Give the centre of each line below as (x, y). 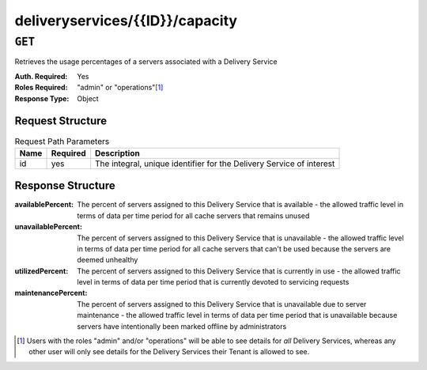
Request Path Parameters (62, 141)
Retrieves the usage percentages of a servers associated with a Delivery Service (146, 62)
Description (117, 153)
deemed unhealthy (108, 260)
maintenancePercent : (51, 293)
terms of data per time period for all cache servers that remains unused (193, 215)
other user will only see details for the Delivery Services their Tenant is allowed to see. (169, 352)
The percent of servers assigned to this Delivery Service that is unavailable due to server (222, 304)
